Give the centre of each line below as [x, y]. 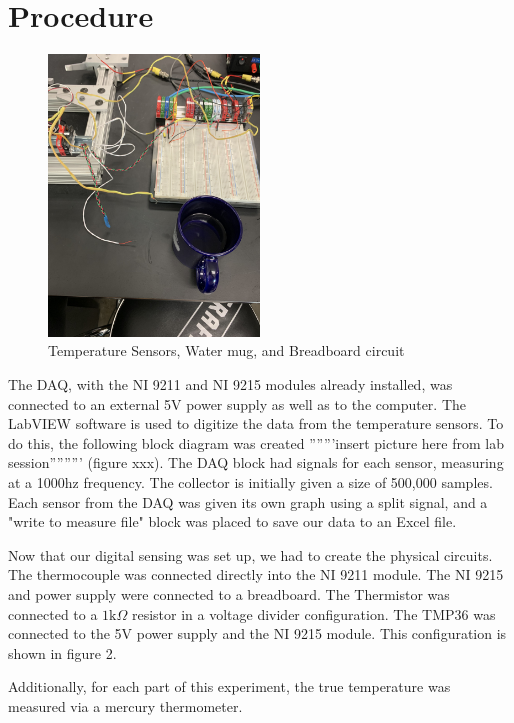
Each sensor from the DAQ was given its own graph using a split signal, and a [248, 501]
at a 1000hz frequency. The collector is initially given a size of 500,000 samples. [250, 481]
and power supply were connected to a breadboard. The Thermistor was [229, 593]
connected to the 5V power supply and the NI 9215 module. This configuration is [257, 633]
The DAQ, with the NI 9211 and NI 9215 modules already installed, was [230, 383]
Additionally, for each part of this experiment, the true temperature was [229, 686]
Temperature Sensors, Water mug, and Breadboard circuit [226, 350]
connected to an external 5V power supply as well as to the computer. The [237, 403]
